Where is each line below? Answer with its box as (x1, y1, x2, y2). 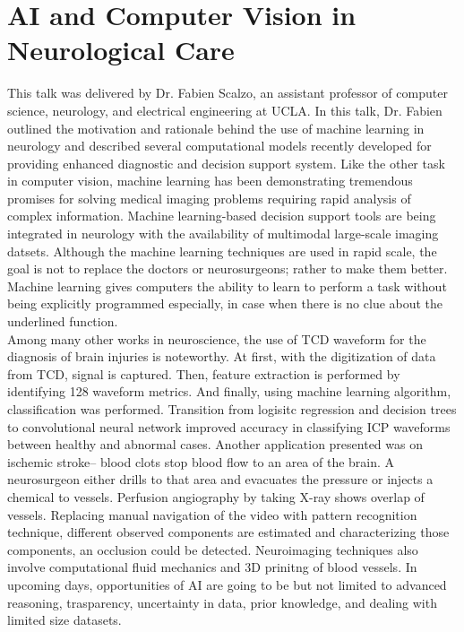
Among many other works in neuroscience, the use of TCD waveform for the (7, 329, 426, 348)
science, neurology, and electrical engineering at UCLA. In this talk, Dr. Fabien (7, 100, 443, 119)
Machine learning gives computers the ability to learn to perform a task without (7, 276, 447, 295)
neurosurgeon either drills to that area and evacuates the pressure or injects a (7, 470, 434, 489)
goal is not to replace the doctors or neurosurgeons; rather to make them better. (7, 259, 448, 278)
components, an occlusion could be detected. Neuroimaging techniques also (7, 540, 418, 558)
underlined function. (7, 312, 118, 331)
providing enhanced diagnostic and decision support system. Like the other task (7, 153, 445, 172)
